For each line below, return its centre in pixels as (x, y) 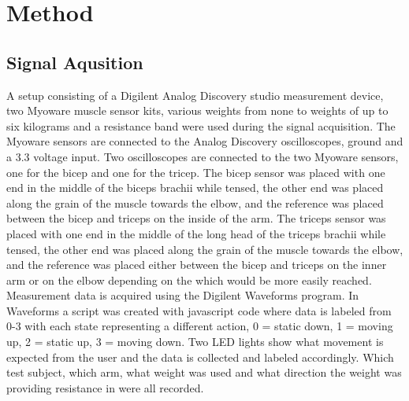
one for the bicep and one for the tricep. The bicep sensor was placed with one (196, 172)
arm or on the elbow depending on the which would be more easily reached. (189, 280)
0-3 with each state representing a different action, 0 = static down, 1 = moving (200, 326)
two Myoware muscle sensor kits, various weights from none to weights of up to (197, 110)
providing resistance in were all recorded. (105, 387)
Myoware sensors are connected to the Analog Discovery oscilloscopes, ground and (205, 141)
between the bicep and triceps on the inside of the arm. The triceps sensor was (196, 218)
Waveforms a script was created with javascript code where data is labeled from (199, 310)
